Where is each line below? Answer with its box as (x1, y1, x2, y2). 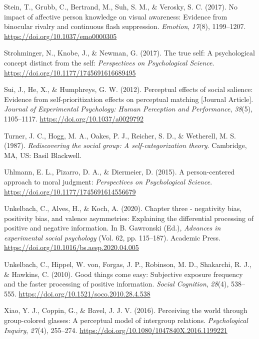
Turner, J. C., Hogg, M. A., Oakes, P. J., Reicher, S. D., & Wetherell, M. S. (4, 130, 236, 140)
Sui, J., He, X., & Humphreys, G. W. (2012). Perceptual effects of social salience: (4, 84, 253, 94)
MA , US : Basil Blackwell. (4, 149, 82, 160)
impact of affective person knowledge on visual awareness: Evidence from (4, 11, 227, 21)
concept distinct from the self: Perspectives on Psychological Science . (4, 57, 214, 67)
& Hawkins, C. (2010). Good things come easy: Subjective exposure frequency (4, 268, 243, 279)
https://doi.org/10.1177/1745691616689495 (4, 67, 136, 77)
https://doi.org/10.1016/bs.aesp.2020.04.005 (4, 242, 139, 252)
